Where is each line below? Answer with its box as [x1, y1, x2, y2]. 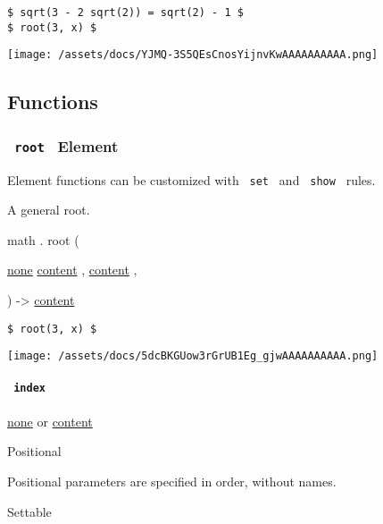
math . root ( [7, 230, 79, 249]
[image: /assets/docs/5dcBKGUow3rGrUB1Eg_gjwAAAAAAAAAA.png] [7, 350, 379, 363]
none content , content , [7, 260, 137, 279]
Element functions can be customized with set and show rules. [7, 170, 376, 189]
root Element [14, 134, 119, 156]
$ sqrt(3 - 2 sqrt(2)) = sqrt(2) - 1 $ [7, 6, 244, 19]
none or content [7, 411, 93, 430]
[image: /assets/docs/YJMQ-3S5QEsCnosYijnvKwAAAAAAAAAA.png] [7, 48, 379, 62]
